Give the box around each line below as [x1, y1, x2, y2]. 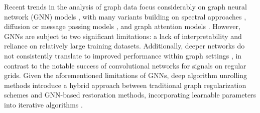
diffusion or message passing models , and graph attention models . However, [4, 21, 240, 31]
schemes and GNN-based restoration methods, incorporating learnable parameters [4, 89, 256, 100]
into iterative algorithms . [4, 99, 83, 109]
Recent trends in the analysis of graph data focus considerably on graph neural [4, 1, 247, 11]
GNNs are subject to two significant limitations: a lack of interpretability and [4, 30, 242, 41]
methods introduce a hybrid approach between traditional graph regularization [4, 79, 246, 90]
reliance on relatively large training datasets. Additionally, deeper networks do [4, 40, 245, 51]
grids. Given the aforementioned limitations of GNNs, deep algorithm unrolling [4, 70, 247, 80]
